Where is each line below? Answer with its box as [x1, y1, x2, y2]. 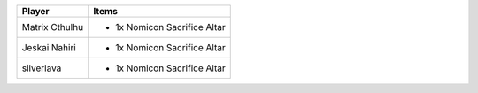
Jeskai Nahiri [21, 42, 77, 53]
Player [21, 5, 50, 17]
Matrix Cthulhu [21, 21, 84, 33]
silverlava [21, 62, 62, 74]
